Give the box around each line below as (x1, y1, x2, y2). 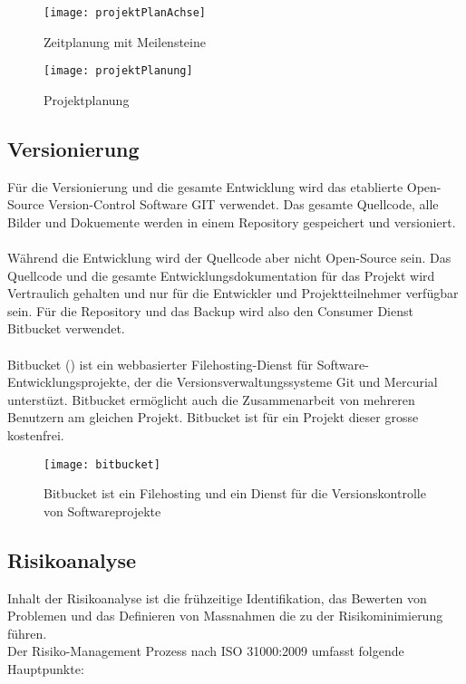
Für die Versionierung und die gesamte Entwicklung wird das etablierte (7, 177, 403, 196)
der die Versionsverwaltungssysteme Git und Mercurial (133, 372, 438, 391)
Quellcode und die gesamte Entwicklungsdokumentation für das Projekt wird (7, 265, 435, 284)
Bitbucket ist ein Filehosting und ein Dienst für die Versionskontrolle (44, 484, 426, 503)
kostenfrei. (7, 426, 64, 445)
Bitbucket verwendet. (7, 319, 125, 338)
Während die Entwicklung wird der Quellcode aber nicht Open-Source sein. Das (7, 248, 451, 267)
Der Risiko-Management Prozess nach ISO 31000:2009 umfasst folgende (7, 641, 404, 660)
